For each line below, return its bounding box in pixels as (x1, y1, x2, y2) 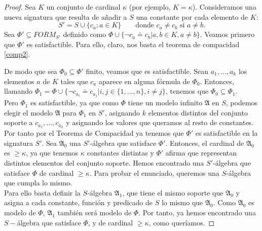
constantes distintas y (87, 147, 154, 158)
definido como (63, 29, 106, 40)
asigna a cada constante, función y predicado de (4, 197, 153, 208)
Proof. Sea (4, 2, 36, 12)
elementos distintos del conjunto (148, 107, 248, 118)
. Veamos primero (200, 29, 255, 40)
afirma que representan (165, 147, 237, 158)
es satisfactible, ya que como (30, 97, 119, 108)
